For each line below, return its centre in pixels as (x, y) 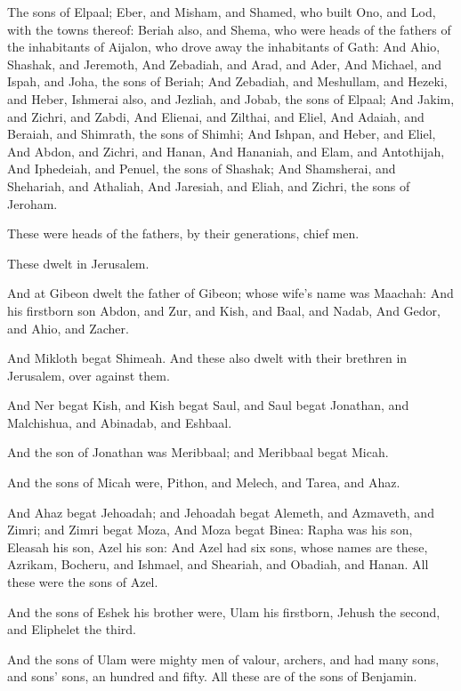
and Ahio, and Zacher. (68, 328)
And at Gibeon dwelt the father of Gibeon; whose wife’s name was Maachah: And (230, 293)
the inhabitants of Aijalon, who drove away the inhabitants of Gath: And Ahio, (224, 47)
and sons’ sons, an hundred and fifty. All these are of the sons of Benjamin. (212, 676)
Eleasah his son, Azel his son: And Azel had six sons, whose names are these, (218, 546)
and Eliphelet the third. (72, 629)
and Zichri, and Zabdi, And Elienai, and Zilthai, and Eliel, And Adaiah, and (216, 116)
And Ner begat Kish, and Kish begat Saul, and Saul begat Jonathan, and (208, 405)
